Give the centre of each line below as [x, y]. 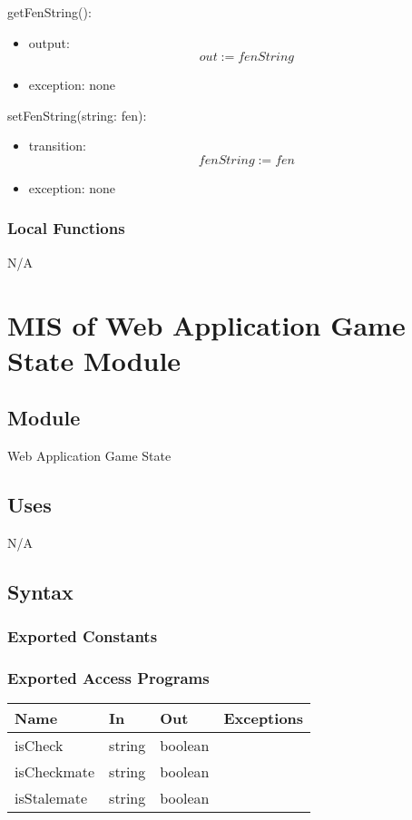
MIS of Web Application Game [206, 324]
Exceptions [264, 718]
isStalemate [51, 798]
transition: [57, 146]
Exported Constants [83, 636]
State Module [94, 360]
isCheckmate [55, 772]
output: [49, 42]
